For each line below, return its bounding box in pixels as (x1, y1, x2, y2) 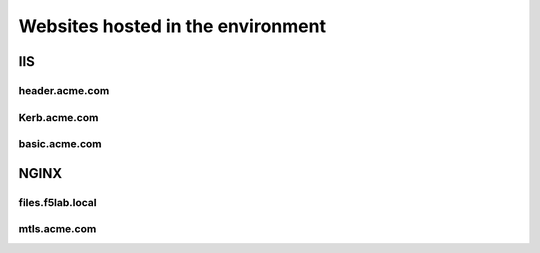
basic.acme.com (18, 137, 102, 151)
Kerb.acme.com (18, 110, 99, 124)
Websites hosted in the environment (18, 15, 327, 37)
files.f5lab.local (18, 195, 97, 209)
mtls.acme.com (18, 222, 97, 236)
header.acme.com (18, 83, 110, 97)
